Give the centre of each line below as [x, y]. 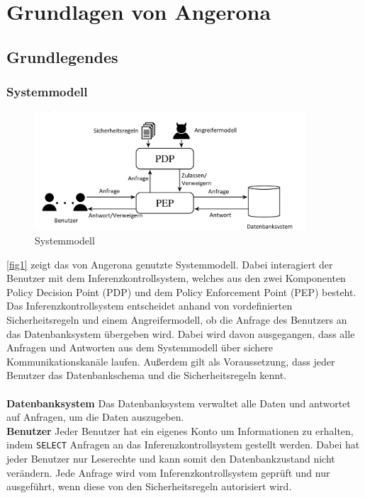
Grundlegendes [62, 56]
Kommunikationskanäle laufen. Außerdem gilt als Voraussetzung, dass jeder [171, 361]
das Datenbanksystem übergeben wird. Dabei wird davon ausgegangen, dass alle [181, 333]
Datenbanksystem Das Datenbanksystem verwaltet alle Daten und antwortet [179, 403]
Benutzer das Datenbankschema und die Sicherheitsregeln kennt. [147, 375]
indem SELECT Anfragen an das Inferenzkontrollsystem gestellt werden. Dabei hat [183, 445]
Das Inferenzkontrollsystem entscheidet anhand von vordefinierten [150, 306]
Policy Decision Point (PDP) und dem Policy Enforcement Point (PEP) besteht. [181, 292]
